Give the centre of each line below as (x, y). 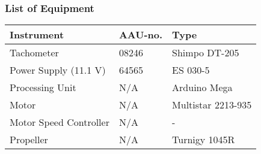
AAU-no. (141, 35)
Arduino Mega (202, 87)
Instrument (37, 35)
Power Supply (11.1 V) (58, 70)
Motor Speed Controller (60, 122)
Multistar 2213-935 (212, 105)
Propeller (29, 140)
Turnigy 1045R (204, 140)
